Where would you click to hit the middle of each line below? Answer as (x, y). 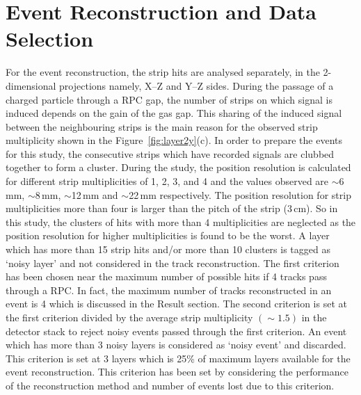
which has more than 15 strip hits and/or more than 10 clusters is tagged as (168, 249)
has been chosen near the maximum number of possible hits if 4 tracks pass (166, 276)
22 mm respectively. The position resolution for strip (240, 194)
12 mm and (95, 194)
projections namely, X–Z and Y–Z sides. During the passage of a (196, 85)
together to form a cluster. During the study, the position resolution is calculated (178, 167)
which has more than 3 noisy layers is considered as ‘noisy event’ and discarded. (176, 345)
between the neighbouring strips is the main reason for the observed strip (162, 126)
